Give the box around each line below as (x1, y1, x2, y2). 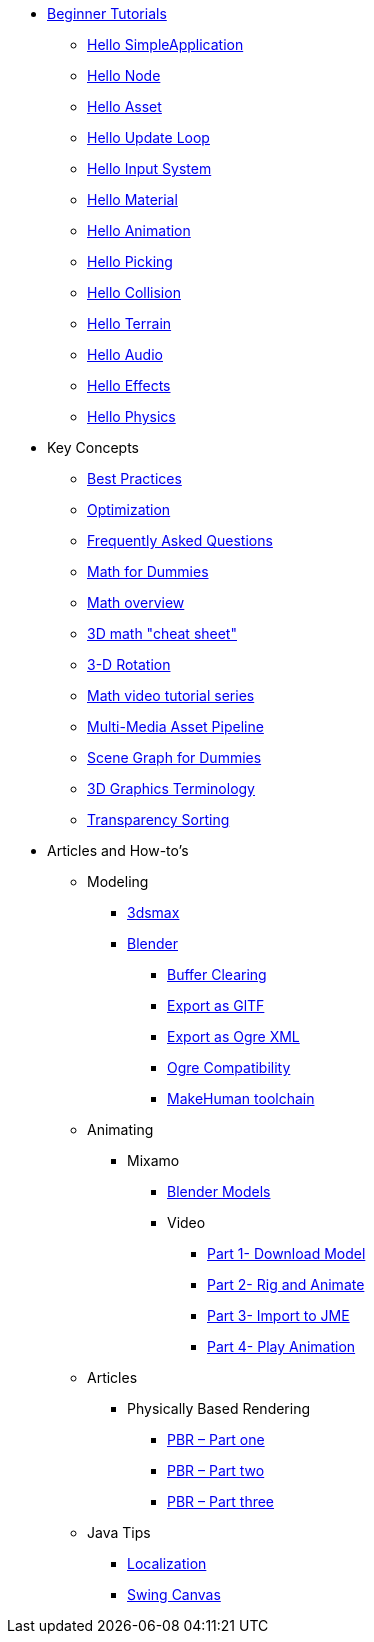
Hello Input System (87, 160, 212, 177)
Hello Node (87, 67, 161, 84)
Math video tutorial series (87, 687, 255, 704)
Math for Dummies (87, 563, 209, 580)
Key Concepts (47, 439, 140, 456)
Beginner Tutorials (47, 5, 167, 22)
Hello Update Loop (87, 129, 210, 146)
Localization (127, 1555, 207, 1572)
